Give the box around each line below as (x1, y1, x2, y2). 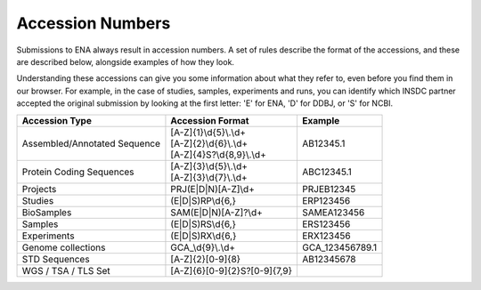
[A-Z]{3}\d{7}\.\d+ (170, 171, 249, 183)
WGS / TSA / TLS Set (21, 264, 110, 277)
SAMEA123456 (301, 205, 365, 218)
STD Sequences (21, 253, 90, 265)
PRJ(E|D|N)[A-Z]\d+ (170, 182, 256, 195)
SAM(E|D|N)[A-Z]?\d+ (170, 205, 263, 218)
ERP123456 (301, 194, 351, 206)
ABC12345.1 (301, 165, 352, 178)
